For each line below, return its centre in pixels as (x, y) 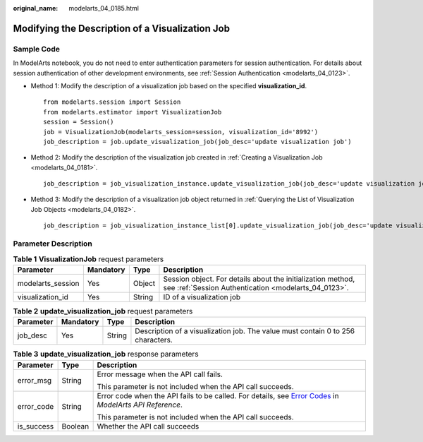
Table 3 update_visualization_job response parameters (106, 354)
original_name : (36, 8)
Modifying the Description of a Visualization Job (122, 28)
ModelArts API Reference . (140, 405)
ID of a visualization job (202, 297)
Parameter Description (53, 244)
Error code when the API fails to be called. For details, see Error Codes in (218, 395)
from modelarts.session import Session (112, 102)
